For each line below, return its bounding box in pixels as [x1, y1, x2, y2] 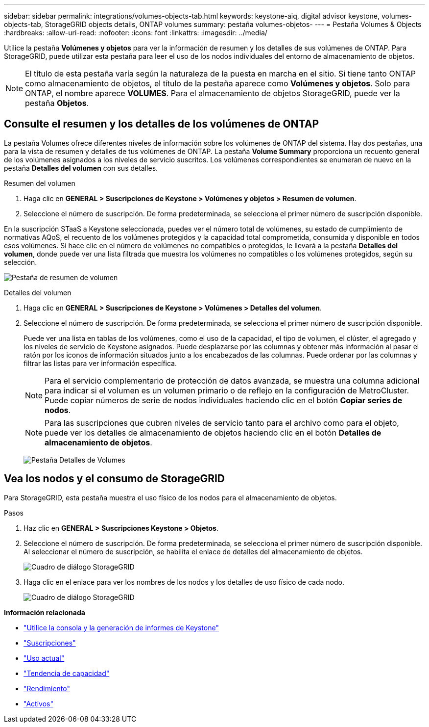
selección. [4, 258, 37, 266]
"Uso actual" [24, 653, 65, 662]
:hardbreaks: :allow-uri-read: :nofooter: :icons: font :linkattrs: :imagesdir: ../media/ [4, 28, 267, 37]
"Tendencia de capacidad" [24, 669, 110, 677]
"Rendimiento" [24, 684, 70, 693]
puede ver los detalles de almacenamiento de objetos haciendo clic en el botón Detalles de [45, 427, 381, 438]
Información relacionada [4, 608, 85, 617]
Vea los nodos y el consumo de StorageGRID [4, 472, 225, 485]
